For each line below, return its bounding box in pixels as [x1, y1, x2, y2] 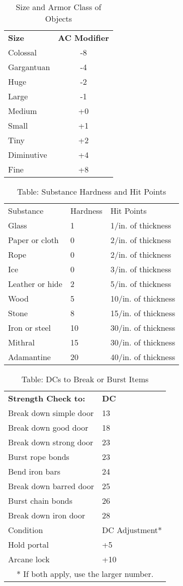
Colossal [8, 46, 37, 58]
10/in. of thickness [110, 292, 175, 304]
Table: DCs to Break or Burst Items [21, 373, 149, 385]
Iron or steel [8, 322, 51, 333]
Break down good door [8, 422, 88, 433]
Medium [8, 105, 37, 116]
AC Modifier [58, 32, 109, 43]
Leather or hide [8, 278, 62, 289]
